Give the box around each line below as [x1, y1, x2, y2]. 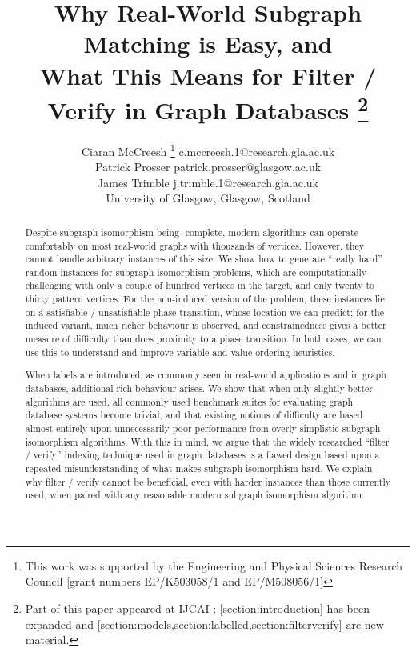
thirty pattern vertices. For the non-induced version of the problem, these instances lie [25, 292, 385, 306]
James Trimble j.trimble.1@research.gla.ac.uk [98, 174, 318, 190]
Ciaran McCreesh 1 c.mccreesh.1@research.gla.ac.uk [81, 141, 335, 159]
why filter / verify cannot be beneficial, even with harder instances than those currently [25, 474, 391, 488]
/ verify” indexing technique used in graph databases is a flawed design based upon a [25, 448, 380, 462]
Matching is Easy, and [83, 27, 333, 60]
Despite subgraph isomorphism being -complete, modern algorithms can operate [25, 225, 358, 238]
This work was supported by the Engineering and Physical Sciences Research [25, 557, 403, 574]
